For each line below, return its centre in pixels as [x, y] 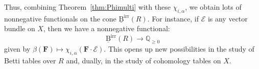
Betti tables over [30, 61]
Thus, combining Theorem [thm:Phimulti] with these [87, 7]
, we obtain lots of [213, 7]
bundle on [20, 28]
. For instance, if [173, 18]
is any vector [228, 18]
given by [17, 49]
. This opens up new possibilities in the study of [179, 49]
